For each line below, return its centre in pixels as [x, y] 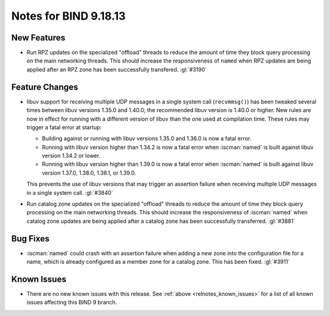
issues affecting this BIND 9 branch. [72, 303]
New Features [38, 38]
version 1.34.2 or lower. [71, 156]
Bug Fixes [31, 239]
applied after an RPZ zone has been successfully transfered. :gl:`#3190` [117, 69]
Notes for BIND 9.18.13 [68, 16]
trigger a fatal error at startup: [64, 127]
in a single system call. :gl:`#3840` [70, 192]
